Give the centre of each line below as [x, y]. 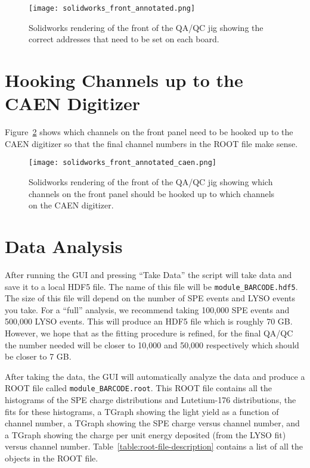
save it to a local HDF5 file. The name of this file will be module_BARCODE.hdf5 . [151, 286]
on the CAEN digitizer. [71, 205]
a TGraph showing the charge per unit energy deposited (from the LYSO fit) [145, 434]
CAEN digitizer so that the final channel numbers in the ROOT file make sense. [151, 143]
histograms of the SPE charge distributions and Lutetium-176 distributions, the [151, 399]
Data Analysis [64, 246]
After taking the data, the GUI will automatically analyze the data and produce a [155, 376]
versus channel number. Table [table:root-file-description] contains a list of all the [154, 446]
